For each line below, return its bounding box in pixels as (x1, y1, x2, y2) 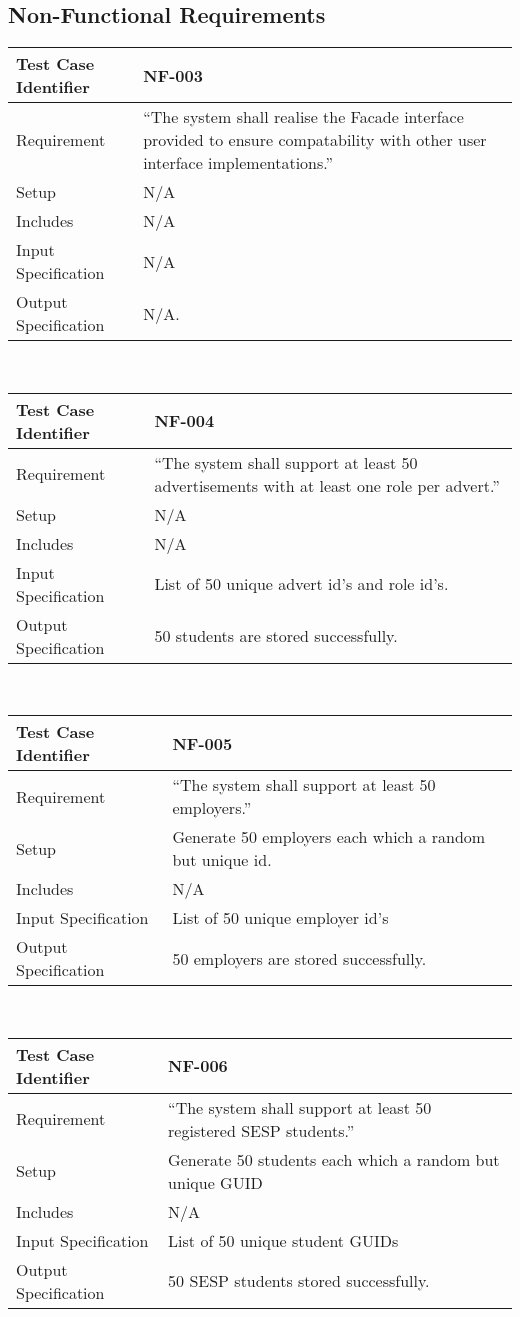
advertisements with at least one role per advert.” (154, 473, 500, 497)
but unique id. (172, 848, 272, 872)
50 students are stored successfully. (154, 624, 398, 648)
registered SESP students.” (168, 1118, 355, 1142)
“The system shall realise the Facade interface (143, 105, 464, 129)
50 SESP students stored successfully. (168, 1269, 430, 1293)
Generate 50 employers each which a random (172, 825, 486, 849)
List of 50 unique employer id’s (172, 906, 389, 930)
